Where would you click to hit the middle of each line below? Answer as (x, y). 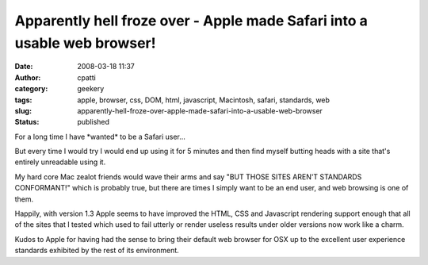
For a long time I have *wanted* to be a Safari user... (100, 136)
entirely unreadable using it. (60, 162)
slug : (23, 110)
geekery (91, 89)
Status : (27, 122)
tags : (23, 100)
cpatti (87, 77)
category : (31, 89)
